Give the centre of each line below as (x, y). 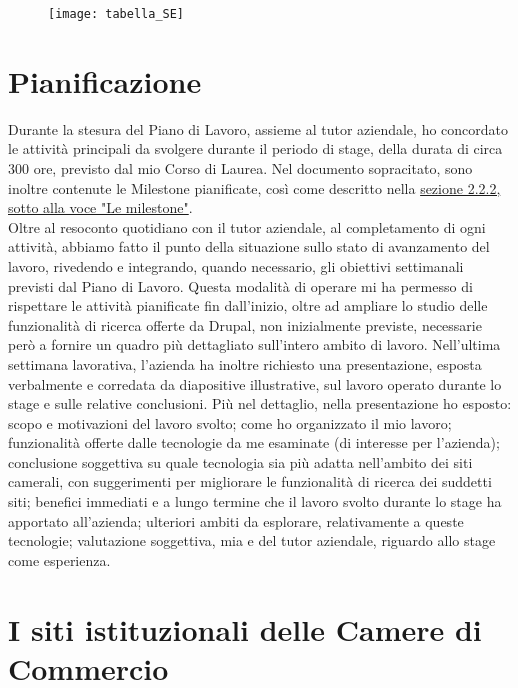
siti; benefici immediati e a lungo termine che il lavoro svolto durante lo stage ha (255, 501)
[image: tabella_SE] (116, 14)
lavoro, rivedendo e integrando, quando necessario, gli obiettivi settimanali (236, 265)
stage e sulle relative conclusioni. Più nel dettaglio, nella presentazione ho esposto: (260, 403)
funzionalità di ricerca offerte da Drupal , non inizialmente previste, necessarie (245, 324)
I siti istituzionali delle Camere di (245, 628)
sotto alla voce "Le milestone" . (100, 207)
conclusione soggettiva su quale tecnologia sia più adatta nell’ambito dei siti (240, 461)
